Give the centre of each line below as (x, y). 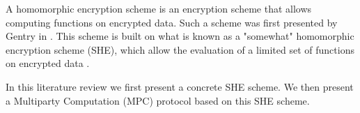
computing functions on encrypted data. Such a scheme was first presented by (172, 22)
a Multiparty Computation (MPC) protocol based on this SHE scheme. (158, 100)
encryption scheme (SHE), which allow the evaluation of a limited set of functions (180, 49)
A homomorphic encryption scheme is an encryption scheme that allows (159, 8)
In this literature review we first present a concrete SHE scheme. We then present (180, 86)
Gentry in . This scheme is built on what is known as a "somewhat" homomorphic (180, 36)
